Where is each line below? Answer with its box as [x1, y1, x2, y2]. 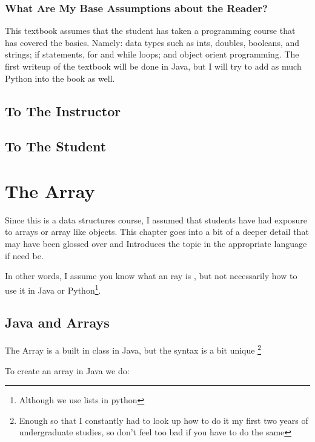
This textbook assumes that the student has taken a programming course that [5, 24, 296, 37]
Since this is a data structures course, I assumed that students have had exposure [5, 213, 308, 226]
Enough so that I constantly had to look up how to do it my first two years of [19, 414, 308, 426]
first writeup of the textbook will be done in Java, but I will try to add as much [5, 60, 302, 72]
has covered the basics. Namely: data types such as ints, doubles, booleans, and [5, 36, 300, 48]
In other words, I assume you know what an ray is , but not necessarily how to [5, 269, 297, 282]
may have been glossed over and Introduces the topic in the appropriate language [5, 237, 307, 250]
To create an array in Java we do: [5, 364, 130, 377]
